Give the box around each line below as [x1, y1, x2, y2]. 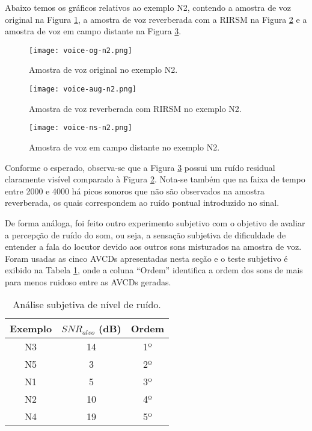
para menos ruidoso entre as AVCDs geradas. [5, 275, 171, 288]
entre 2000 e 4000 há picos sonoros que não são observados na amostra [5, 184, 265, 197]
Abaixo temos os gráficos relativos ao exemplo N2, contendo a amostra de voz [5, 1, 292, 13]
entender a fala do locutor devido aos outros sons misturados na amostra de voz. [5, 240, 302, 253]
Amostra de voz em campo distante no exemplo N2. [29, 140, 220, 153]
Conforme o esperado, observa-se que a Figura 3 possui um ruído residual [5, 161, 275, 173]
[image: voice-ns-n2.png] [29, 123, 132, 132]
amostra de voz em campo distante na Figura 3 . [5, 25, 182, 37]
